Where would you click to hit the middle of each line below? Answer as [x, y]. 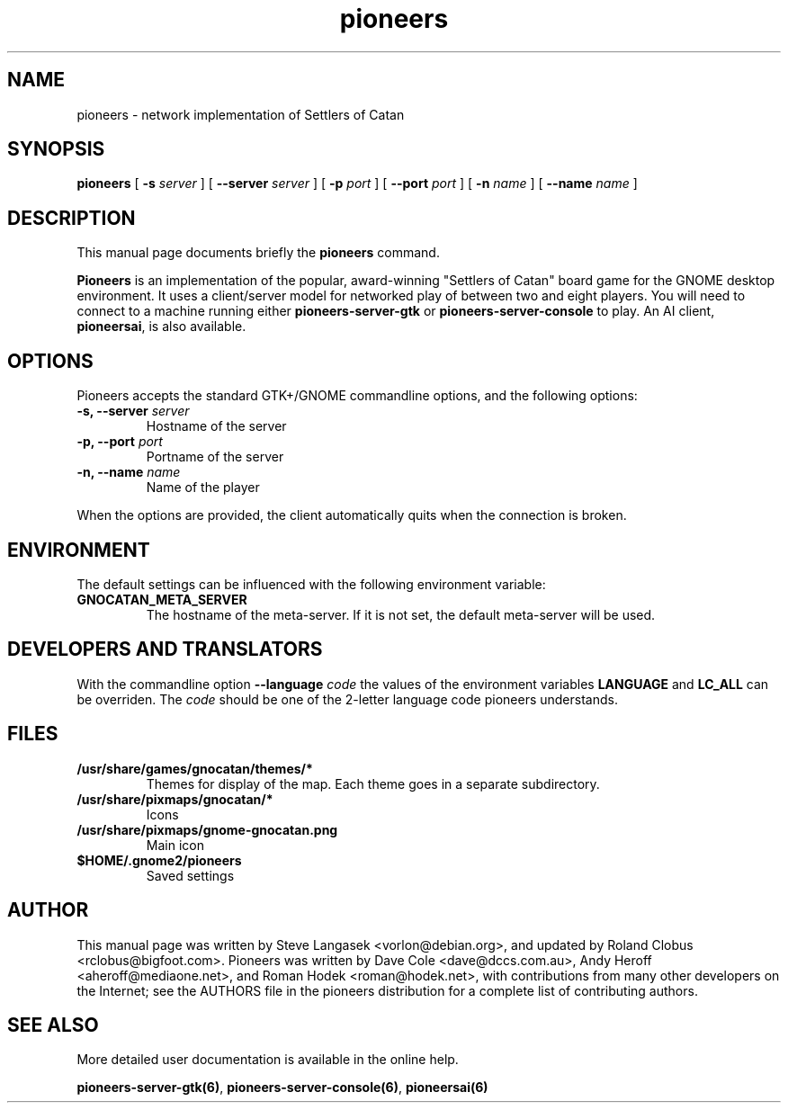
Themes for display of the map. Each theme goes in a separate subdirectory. [373, 783]
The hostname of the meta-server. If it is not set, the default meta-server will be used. [401, 614]
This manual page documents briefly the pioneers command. [258, 253]
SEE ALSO [53, 1025]
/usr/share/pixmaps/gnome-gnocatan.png [207, 829]
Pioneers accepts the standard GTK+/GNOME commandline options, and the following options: [357, 396]
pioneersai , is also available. [161, 327]
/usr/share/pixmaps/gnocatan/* [175, 799]
